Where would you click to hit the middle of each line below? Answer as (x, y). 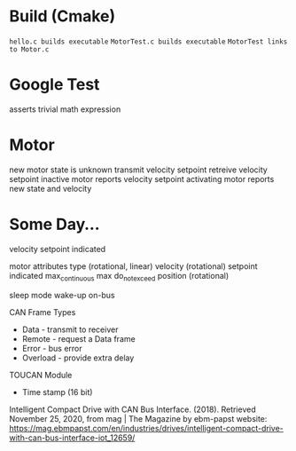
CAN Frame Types (43, 312)
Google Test (55, 85)
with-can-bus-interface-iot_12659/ (72, 438)
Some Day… (55, 225)
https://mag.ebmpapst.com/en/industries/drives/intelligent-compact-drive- (146, 428)
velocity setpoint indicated (58, 249)
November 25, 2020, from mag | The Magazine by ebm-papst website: (138, 418)
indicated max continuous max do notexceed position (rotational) (119, 277)
